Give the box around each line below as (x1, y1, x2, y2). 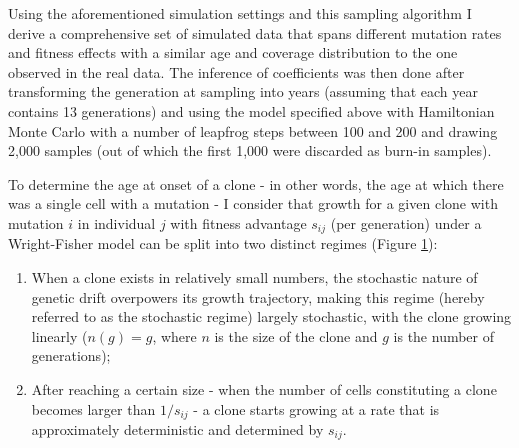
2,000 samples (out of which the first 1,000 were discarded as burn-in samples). (8, 140, 492, 161)
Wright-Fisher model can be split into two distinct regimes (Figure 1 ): (8, 233, 438, 254)
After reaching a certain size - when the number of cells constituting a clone (31, 378, 497, 399)
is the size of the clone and (214, 325, 378, 346)
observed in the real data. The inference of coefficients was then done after (8, 61, 465, 82)
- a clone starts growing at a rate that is (193, 398, 440, 419)
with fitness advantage (170, 212, 307, 233)
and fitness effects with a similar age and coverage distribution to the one (8, 42, 458, 63)
